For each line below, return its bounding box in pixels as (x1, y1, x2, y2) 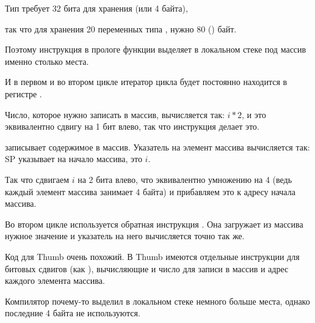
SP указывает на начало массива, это (5, 152, 142, 165)
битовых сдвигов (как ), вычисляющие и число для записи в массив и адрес (5, 262, 289, 275)
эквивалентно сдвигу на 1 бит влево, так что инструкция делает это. (5, 120, 259, 133)
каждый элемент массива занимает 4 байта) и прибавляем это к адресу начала (5, 185, 295, 198)
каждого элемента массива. (5, 274, 105, 287)
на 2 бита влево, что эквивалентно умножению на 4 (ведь (78, 173, 292, 185)
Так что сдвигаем (5, 173, 69, 185)
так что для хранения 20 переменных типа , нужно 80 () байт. (5, 22, 237, 35)
